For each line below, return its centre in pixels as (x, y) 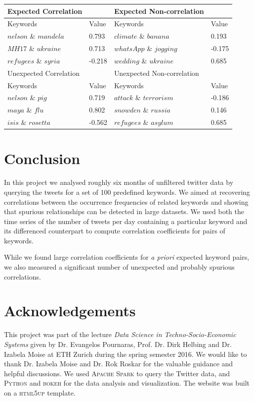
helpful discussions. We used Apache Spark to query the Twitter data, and (117, 373)
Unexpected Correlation (43, 73)
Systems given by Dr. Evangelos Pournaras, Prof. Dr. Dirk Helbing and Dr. (118, 344)
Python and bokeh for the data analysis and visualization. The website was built (127, 383)
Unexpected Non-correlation (156, 73)
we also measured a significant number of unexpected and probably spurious (119, 267)
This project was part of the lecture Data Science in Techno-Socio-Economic (120, 334)
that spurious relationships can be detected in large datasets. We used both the (124, 211)
